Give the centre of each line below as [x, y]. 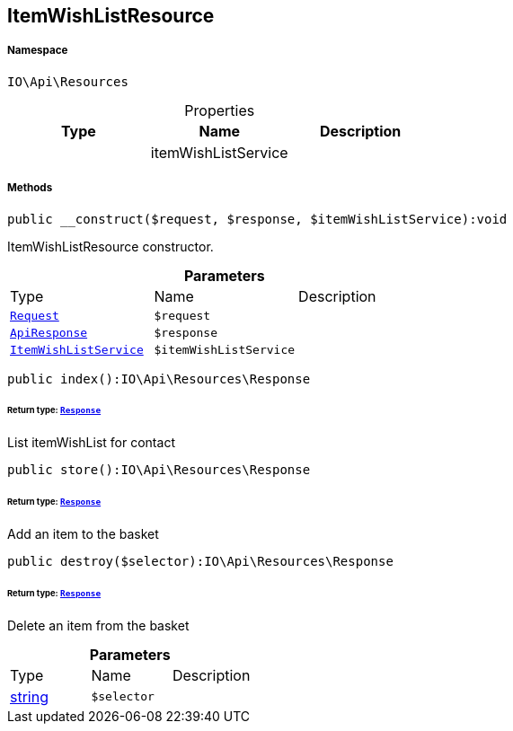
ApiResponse [49, 332]
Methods [30, 188]
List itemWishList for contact [91, 443]
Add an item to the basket [83, 533]
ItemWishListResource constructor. [111, 246]
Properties [220, 110]
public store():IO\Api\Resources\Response [159, 470]
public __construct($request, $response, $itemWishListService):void [257, 219]
